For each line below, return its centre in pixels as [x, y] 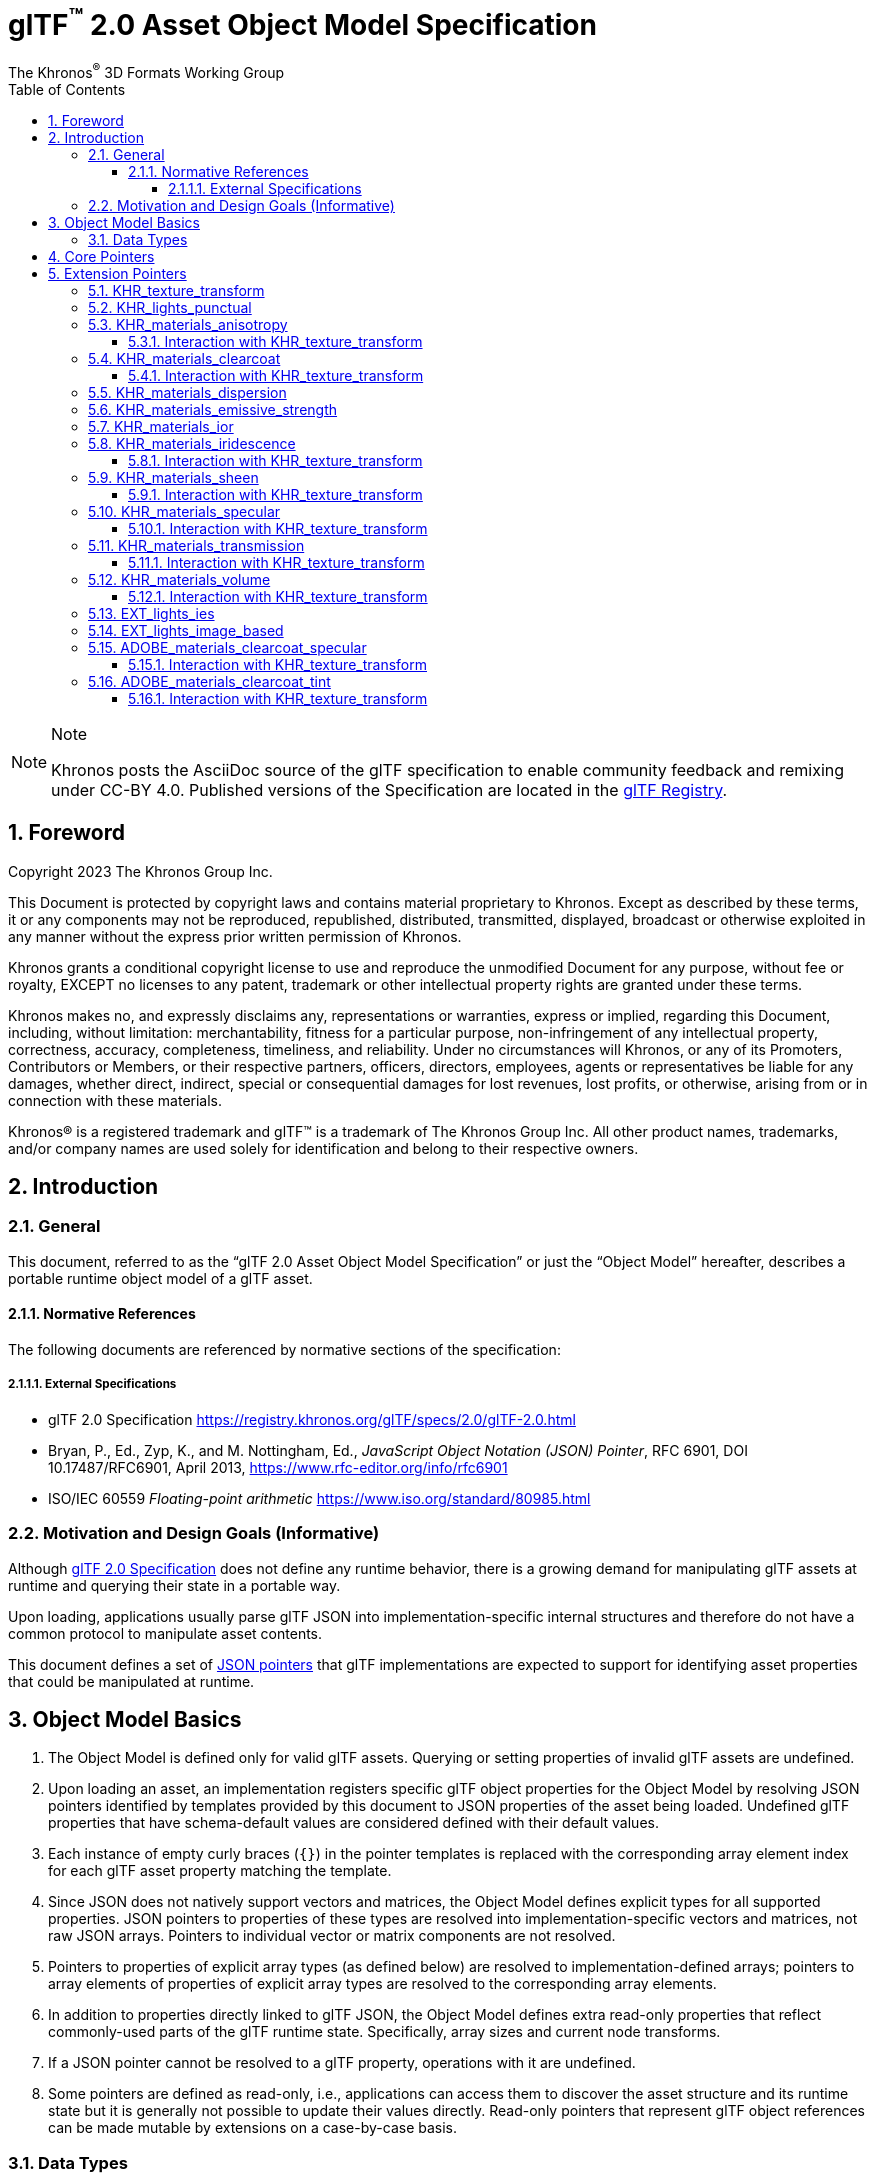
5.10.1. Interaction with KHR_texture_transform [278, 528]
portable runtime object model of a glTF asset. [160, 1278]
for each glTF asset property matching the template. [220, 1871]
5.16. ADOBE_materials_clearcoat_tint [209, 681]
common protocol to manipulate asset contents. [165, 1633]
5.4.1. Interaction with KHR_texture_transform [276, 375]
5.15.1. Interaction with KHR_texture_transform [277, 664]
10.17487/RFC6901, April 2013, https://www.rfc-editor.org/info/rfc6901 [278, 1467]
